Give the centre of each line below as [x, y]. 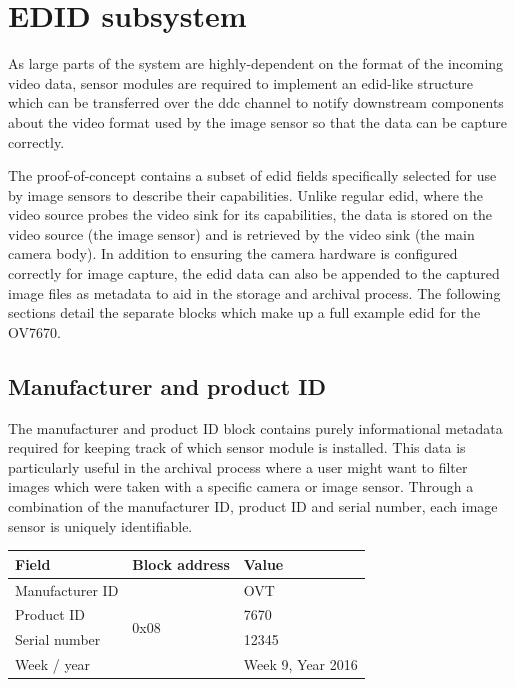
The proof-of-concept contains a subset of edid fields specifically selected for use [252, 175]
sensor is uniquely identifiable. [100, 525]
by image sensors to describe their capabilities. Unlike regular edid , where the [246, 194]
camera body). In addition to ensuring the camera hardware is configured [233, 253]
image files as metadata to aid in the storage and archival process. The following [254, 292]
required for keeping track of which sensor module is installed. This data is [237, 447]
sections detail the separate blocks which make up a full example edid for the [244, 312]
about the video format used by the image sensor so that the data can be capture [257, 121]
